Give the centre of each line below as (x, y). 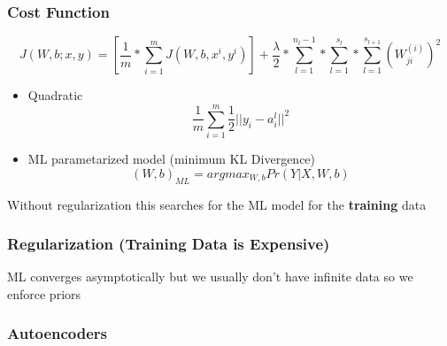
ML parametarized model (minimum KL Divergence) (172, 159)
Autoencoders (58, 333)
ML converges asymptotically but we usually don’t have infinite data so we (210, 277)
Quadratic (55, 95)
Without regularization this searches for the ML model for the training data (217, 204)
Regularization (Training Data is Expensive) (169, 244)
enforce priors (44, 293)
